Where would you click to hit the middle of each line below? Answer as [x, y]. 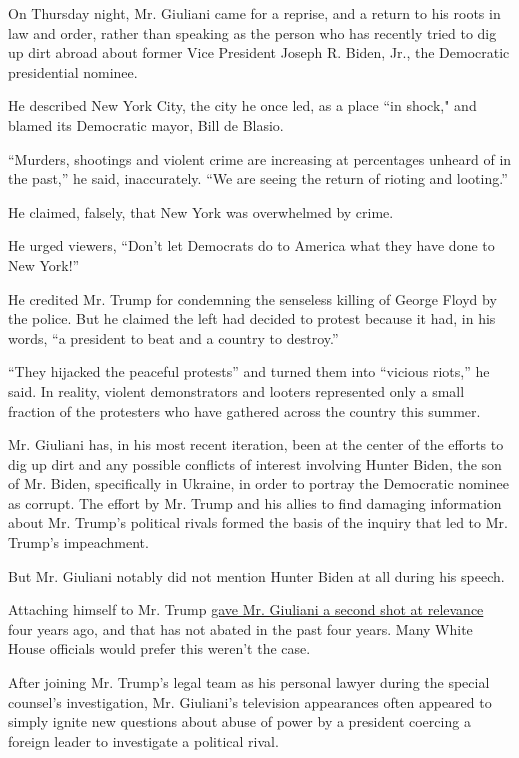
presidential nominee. [73, 71]
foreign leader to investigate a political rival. [143, 740]
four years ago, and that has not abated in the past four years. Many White [240, 628]
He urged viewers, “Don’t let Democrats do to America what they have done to [251, 245]
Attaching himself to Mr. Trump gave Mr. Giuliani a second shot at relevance [246, 609]
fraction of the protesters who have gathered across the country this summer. [244, 410]
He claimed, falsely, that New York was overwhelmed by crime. [201, 211]
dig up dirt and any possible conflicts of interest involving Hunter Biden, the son [255, 463]
